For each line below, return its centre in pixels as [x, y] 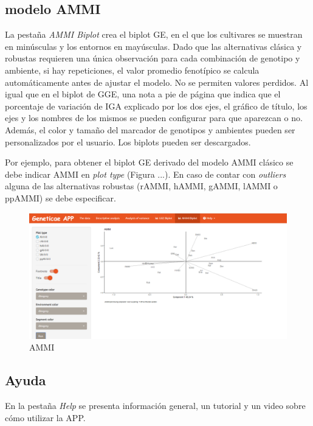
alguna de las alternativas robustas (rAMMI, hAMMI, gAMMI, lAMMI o [141, 186]
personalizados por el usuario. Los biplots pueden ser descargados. [128, 141]
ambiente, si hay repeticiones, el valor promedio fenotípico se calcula [132, 70]
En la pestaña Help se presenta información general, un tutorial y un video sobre [155, 405]
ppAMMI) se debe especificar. [60, 197]
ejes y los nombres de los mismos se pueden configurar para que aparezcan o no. [154, 118]
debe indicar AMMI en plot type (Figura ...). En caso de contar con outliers [146, 174]
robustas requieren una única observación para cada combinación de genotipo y [153, 58]
